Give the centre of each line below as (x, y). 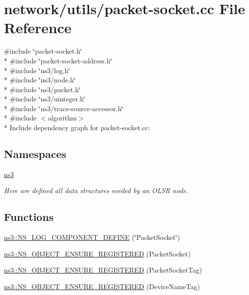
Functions (29, 217)
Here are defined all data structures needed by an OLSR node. (96, 190)
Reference (38, 28)
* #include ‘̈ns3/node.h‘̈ (40, 80)
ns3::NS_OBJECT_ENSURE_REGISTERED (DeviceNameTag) (102, 286)
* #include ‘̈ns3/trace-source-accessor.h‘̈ (64, 108)
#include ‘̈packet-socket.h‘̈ (43, 51)
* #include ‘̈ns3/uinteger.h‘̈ (45, 99)
